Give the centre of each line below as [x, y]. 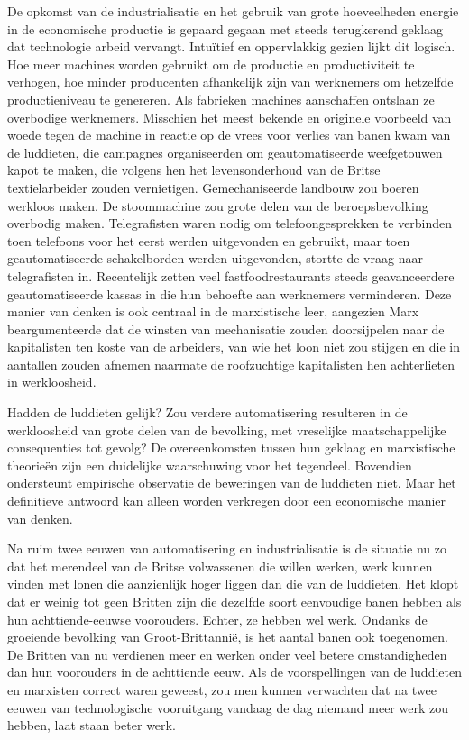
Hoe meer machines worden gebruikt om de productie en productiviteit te [211, 64]
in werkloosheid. [52, 382]
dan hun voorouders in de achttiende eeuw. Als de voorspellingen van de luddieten [234, 672]
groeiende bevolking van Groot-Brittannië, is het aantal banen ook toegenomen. [228, 637]
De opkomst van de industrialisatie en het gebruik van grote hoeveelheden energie [233, 11]
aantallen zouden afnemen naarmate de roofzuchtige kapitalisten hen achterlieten [231, 364]
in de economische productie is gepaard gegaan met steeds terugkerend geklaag [225, 28]
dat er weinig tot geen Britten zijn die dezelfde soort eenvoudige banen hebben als [234, 601]
